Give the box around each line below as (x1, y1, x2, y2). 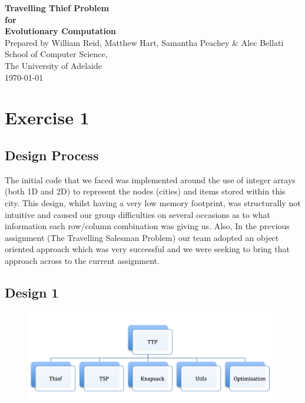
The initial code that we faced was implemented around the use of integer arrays (5, 173, 296, 186)
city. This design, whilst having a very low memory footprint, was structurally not (5, 196, 301, 209)
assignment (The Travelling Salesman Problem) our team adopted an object (5, 231, 279, 243)
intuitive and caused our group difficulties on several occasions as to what (5, 208, 270, 220)
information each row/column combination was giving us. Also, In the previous (5, 220, 290, 232)
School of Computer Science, (5, 48, 108, 60)
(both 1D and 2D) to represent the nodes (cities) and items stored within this (5, 185, 286, 197)
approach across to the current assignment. (5, 254, 160, 266)
